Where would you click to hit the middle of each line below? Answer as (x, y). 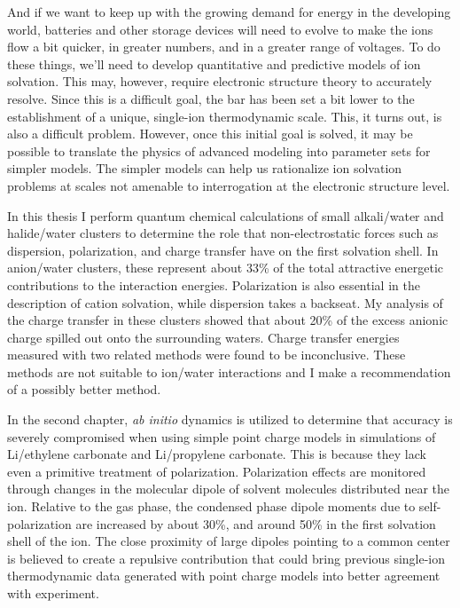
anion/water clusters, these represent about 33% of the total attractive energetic (226, 268)
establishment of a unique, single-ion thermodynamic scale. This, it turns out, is (225, 116)
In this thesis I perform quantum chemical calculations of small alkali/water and (226, 215)
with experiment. (53, 593)
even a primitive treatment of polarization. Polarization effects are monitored (217, 471)
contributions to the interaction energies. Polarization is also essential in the (214, 284)
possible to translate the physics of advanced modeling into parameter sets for (219, 150)
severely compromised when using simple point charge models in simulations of (222, 436)
